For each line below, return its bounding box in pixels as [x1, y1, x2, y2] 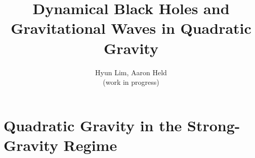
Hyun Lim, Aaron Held [95, 67, 167, 77]
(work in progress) [103, 77, 159, 87]
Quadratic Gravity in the [4, 115, 182, 135]
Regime [63, 134, 117, 155]
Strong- [187, 115, 240, 135]
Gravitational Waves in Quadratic [11, 18, 251, 38]
